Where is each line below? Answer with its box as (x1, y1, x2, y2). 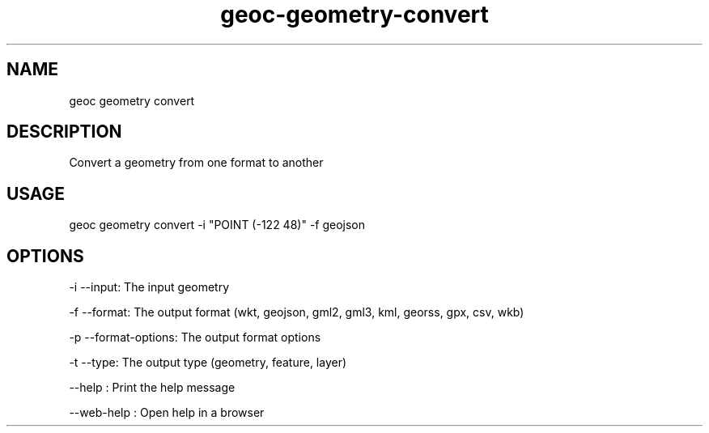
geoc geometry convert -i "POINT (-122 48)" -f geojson (69, 218, 366, 232)
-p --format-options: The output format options (69, 330, 321, 345)
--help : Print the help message (69, 380, 236, 395)
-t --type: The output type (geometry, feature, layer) (69, 355, 347, 370)
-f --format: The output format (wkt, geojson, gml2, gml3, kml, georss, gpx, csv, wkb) (69, 305, 524, 320)
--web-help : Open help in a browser (69, 405, 265, 420)
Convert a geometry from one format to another (69, 155, 324, 170)
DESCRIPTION (6, 121, 122, 142)
